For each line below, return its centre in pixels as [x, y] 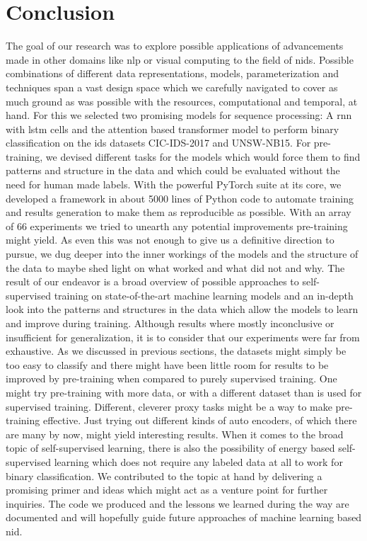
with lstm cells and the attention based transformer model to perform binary [173, 129]
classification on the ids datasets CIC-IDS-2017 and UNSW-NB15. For [158, 143]
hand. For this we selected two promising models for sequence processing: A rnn [179, 115]
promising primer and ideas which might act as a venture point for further [167, 490]
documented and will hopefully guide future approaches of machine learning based [184, 517]
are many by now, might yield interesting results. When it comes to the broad [175, 434]
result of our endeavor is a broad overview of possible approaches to [152, 281]
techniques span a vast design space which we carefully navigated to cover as [172, 87]
